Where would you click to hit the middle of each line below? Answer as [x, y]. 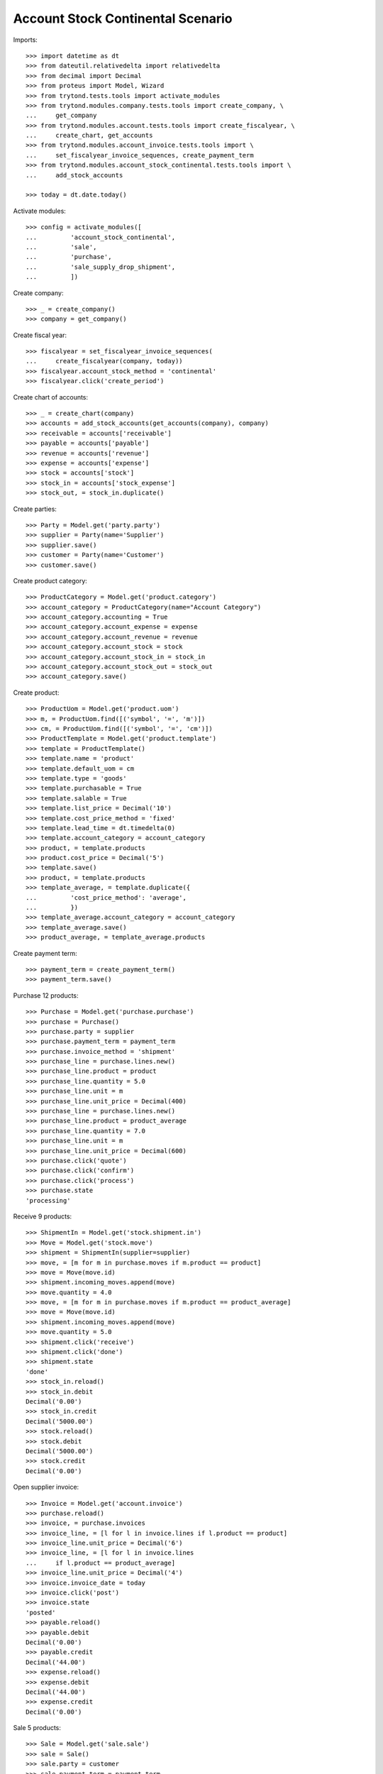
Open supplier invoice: [46, 1487]
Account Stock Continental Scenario [123, 18]
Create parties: [35, 509]
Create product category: [50, 580]
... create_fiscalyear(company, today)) [105, 361]
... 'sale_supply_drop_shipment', [101, 267]
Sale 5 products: [37, 1728]
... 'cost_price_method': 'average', [106, 897]
